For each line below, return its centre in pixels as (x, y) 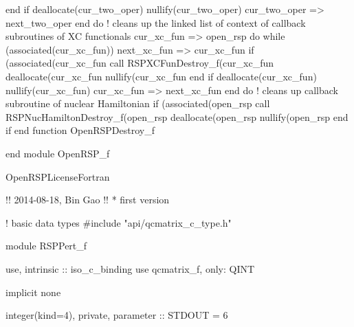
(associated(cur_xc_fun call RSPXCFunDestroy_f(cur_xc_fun (140, 63)
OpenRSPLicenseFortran (58, 176)
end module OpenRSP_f (58, 153)
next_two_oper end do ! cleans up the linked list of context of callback (156, 22)
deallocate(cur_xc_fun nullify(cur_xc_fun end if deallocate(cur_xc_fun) (161, 76)
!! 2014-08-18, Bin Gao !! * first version (88, 200)
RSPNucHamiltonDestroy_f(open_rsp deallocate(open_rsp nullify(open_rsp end (177, 116)
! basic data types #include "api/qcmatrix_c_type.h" (119, 222)
